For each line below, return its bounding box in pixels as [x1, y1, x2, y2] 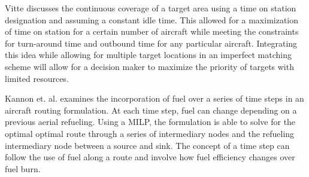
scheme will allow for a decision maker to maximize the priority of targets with [5, 60, 294, 72]
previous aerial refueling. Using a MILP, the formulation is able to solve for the [5, 115, 296, 128]
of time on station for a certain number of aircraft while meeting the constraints [5, 25, 299, 38]
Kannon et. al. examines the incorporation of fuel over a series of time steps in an [5, 92, 304, 105]
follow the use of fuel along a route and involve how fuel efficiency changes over [5, 151, 295, 163]
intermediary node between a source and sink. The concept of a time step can [5, 139, 290, 151]
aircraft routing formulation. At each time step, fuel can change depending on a [5, 103, 297, 116]
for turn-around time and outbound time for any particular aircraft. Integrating [5, 36, 298, 49]
